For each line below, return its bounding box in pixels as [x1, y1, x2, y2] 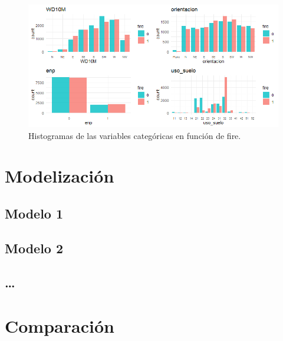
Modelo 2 [5, 239, 64, 257]
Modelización [5, 164, 114, 188]
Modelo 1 [5, 204, 64, 222]
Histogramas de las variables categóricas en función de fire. [28, 129, 241, 141]
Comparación [5, 314, 114, 337]
